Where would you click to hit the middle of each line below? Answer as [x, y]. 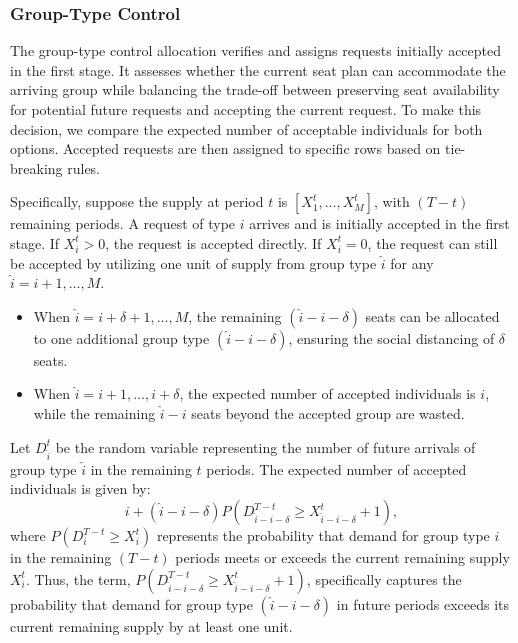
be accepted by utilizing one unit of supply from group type [193, 262]
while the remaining [94, 412]
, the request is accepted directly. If [213, 242]
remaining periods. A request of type [123, 223]
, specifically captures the [384, 578]
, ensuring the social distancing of [391, 337]
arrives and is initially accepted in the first [379, 223]
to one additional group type [121, 337]
